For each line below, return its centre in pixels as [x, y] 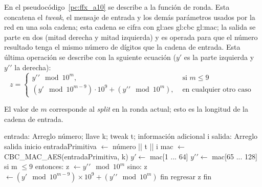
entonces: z [52, 166]
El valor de [21, 109]
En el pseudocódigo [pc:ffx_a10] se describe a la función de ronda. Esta [117, 7]
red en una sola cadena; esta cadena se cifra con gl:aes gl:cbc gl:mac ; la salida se [130, 27]
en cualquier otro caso [217, 89]
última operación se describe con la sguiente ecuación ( [90, 57]
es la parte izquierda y [219, 57]
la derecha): [33, 67]
